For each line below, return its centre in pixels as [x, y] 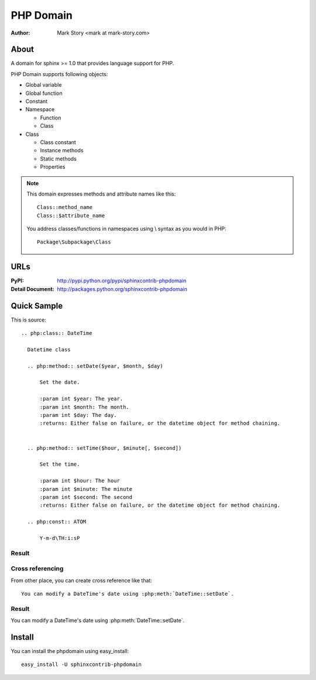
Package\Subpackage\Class [74, 242]
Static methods [59, 159]
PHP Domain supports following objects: [59, 74]
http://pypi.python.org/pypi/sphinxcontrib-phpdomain [122, 281]
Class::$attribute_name [71, 216]
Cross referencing [37, 569]
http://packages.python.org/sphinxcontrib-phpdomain [122, 289]
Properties [53, 167]
